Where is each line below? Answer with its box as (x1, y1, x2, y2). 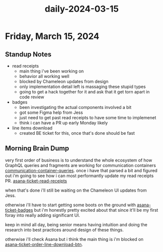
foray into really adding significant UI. (5, 212, 80, 218)
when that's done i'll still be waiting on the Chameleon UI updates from (5, 187, 147, 193)
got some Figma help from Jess (19, 109, 83, 115)
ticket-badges (5, 207, 33, 213)
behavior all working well (19, 73, 70, 79)
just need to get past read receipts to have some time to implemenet (19, 115, 157, 120)
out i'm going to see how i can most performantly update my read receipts (5, 173, 154, 179)
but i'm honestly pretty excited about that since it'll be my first (34, 207, 158, 213)
